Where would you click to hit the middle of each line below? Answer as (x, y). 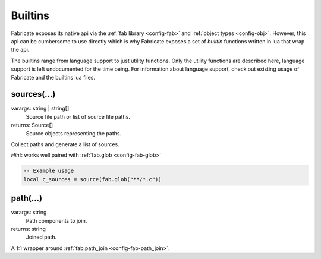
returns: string (28, 229)
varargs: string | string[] (40, 108)
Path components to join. (56, 220)
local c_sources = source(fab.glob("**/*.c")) (92, 179)
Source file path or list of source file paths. (78, 116)
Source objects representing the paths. (74, 133)
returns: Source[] (32, 125)
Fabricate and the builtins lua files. (53, 77)
